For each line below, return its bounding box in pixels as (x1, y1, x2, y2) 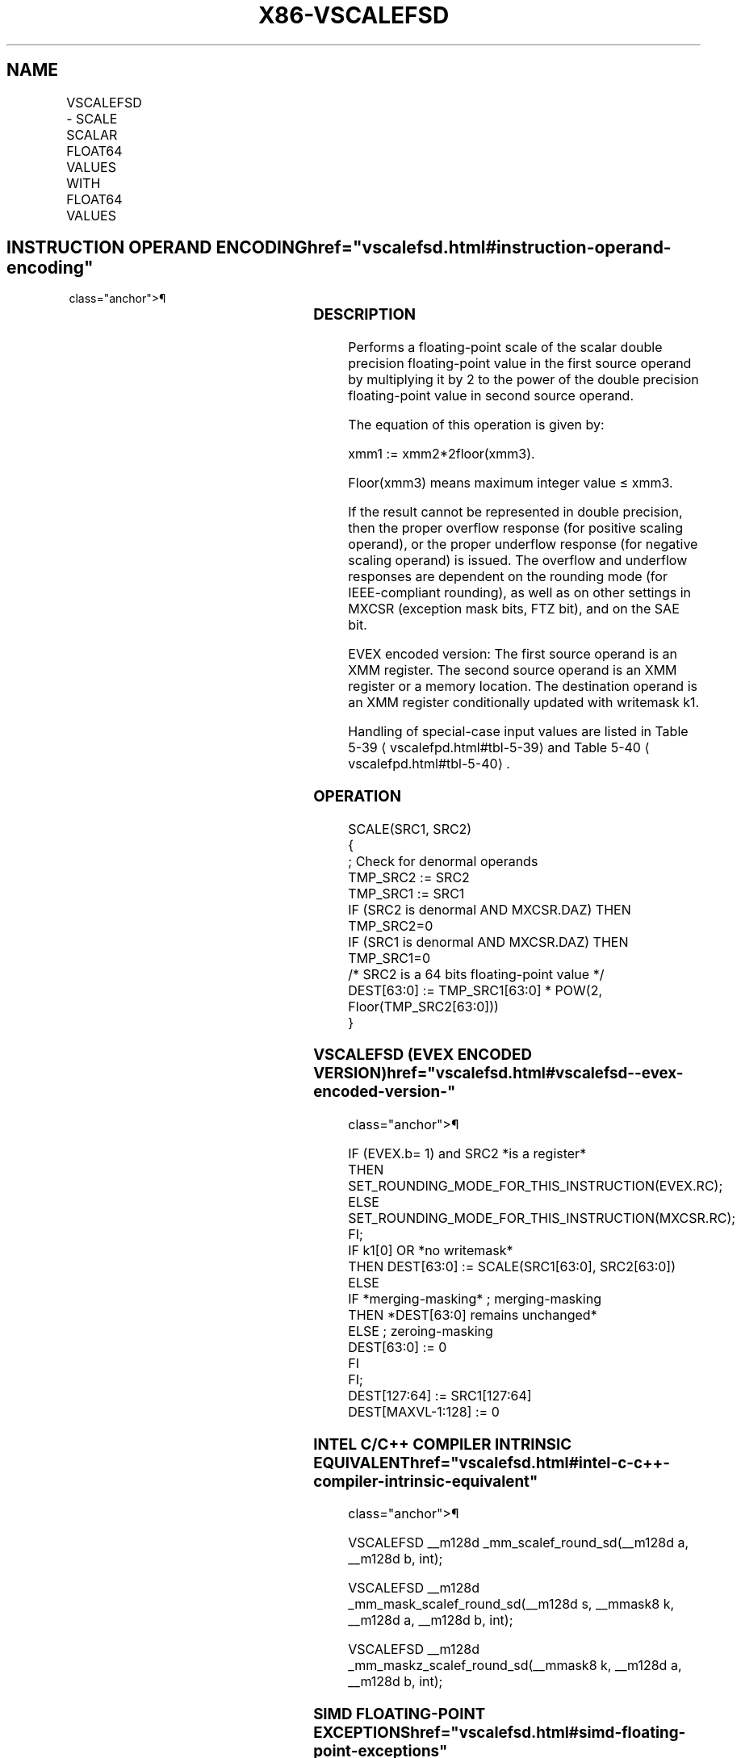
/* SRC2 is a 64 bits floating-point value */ (348, 965, 605, 982)
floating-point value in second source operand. (348, 387, 634, 404)
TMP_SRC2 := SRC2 (348, 869, 470, 885)
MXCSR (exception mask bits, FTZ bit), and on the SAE (348, 601, 680, 617)
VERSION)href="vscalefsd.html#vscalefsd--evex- (313, 1064, 684, 1083)
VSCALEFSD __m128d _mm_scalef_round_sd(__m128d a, (348, 1534, 689, 1551)
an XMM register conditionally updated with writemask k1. (348, 694, 700, 711)
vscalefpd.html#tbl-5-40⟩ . (348, 756, 510, 772)
